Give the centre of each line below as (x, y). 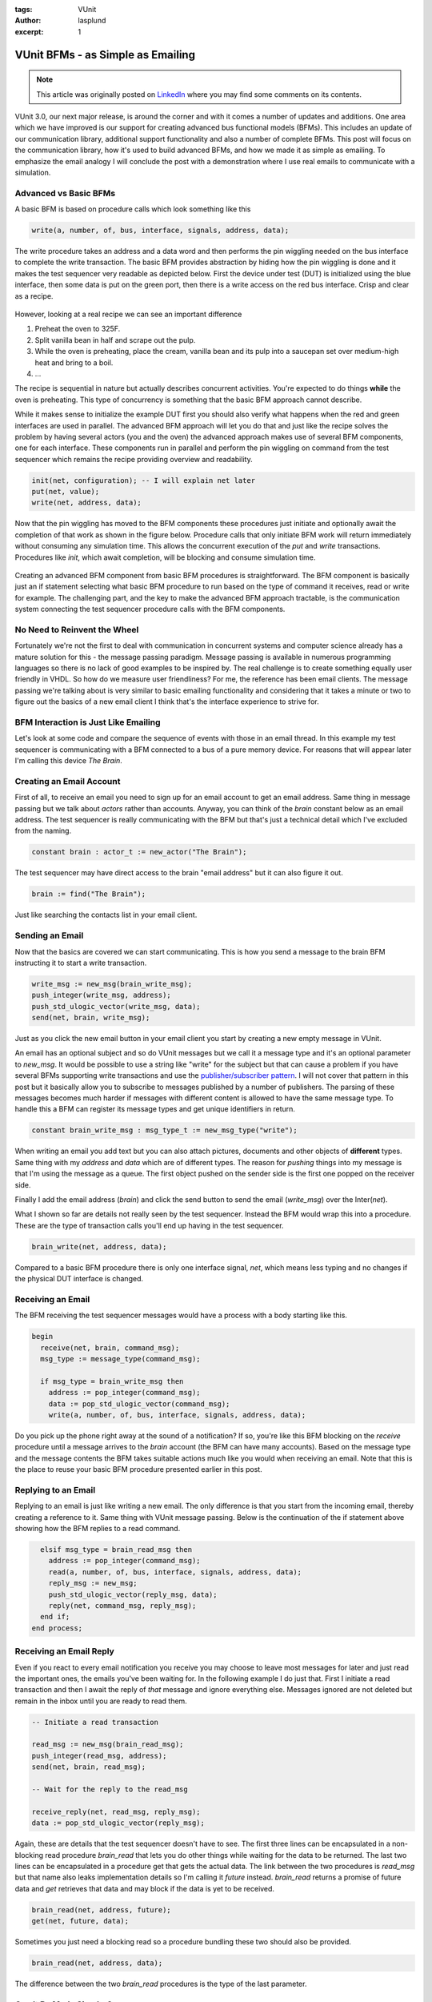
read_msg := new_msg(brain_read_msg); (108, 1745)
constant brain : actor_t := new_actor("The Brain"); (139, 852)
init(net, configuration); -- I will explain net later (144, 480)
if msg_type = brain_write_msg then (112, 1381)
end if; (55, 1617)
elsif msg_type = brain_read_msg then (116, 1550)
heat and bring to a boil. (74, 362)
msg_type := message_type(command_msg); (120, 1359)
